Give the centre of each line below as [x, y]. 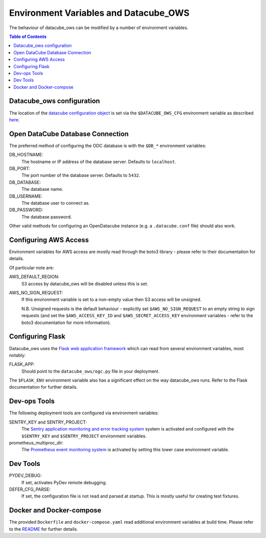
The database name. [42, 189]
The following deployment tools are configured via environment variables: [84, 413]
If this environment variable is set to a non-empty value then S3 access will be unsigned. [111, 300]
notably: [17, 355]
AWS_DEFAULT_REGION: [34, 277]
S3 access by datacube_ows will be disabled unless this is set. [85, 284]
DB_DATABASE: [25, 182]
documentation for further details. [44, 387]
